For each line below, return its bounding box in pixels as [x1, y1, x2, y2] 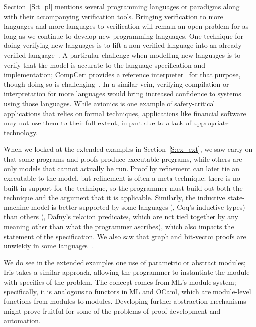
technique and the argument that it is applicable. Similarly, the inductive [4, 192, 225, 203]
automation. [4, 315, 41, 326]
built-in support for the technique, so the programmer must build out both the [4, 182, 243, 193]
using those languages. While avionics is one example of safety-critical [4, 98, 215, 108]
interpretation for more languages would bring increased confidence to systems [4, 88, 241, 99]
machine [4, 202, 29, 212]
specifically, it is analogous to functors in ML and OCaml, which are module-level [4, 286, 251, 296]
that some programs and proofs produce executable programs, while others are [4, 153, 242, 163]
